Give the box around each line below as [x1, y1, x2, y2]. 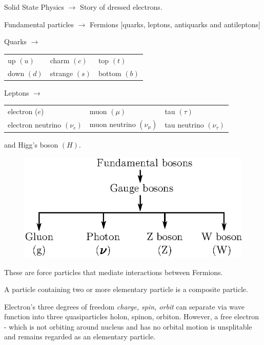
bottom [98, 67, 121, 78]
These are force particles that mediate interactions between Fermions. [4, 266, 223, 277]
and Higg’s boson [4, 139, 58, 150]
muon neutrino [89, 118, 136, 129]
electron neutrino [8, 119, 62, 130]
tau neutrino [165, 119, 204, 130]
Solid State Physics [4, 2, 65, 12]
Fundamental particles [4, 19, 74, 29]
